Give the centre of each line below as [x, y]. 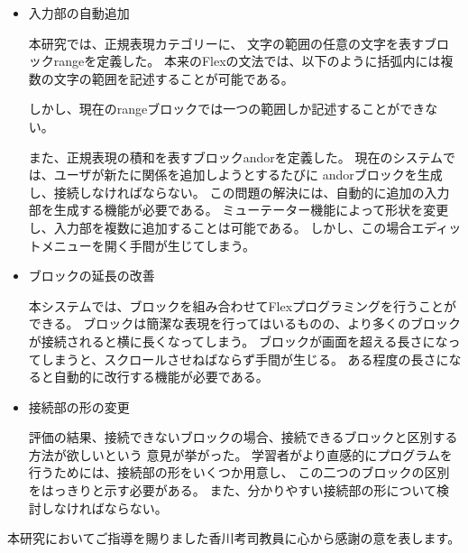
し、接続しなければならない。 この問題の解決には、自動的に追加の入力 [239, 192]
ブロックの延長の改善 [92, 276]
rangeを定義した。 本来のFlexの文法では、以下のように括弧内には [247, 61]
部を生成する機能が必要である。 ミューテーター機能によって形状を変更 [239, 210]
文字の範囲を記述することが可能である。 [174, 78]
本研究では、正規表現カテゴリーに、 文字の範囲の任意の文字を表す [226, 43]
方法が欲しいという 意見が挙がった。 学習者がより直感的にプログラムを [240, 454]
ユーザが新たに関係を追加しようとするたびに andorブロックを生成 [248, 175]
